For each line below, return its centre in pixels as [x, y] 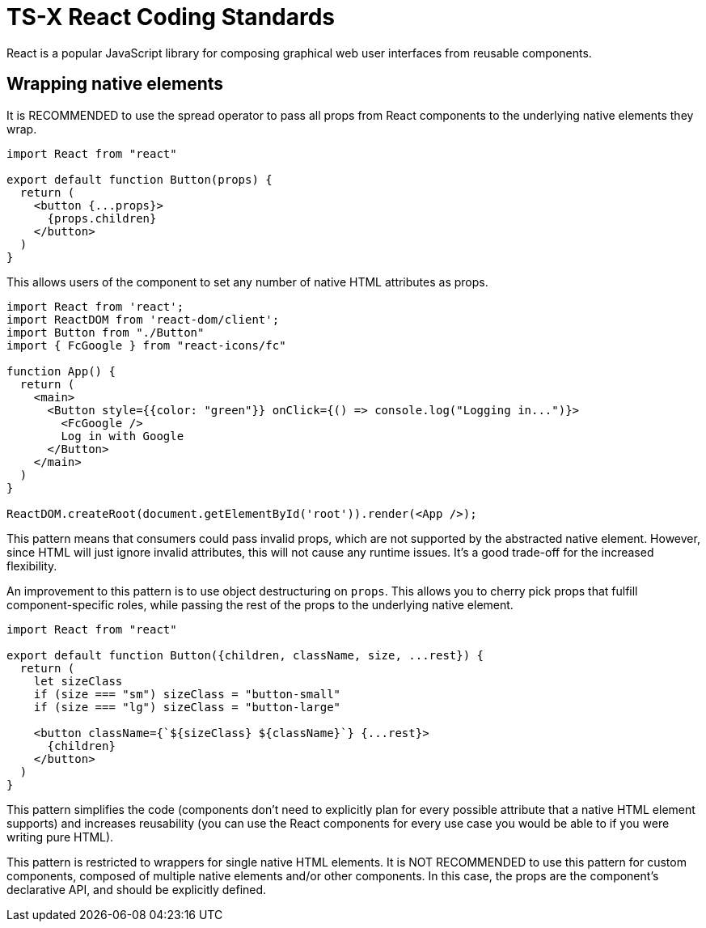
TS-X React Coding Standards [171, 17]
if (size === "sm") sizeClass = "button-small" [187, 694]
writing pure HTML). [60, 837]
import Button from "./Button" [106, 332]
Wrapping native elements [115, 84]
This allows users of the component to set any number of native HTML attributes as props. [247, 282]
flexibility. [32, 566]
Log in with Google [123, 436]
